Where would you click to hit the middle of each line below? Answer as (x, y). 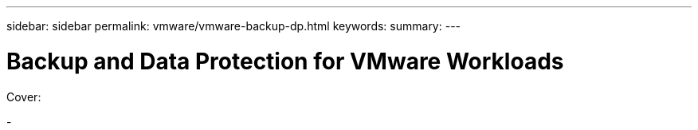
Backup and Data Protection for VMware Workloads (285, 61)
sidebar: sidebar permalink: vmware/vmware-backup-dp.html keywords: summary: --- (234, 26)
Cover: (24, 97)
